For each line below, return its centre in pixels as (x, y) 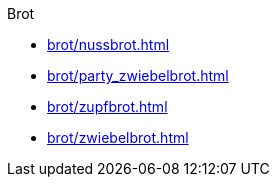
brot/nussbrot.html (108, 44)
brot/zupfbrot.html (107, 106)
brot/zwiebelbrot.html (118, 137)
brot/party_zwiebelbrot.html (138, 75)
